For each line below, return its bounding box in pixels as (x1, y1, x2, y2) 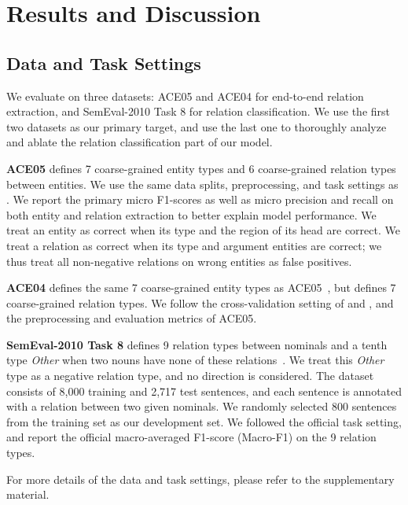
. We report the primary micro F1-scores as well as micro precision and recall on (6, 191, 394, 208)
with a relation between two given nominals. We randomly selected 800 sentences (6, 398, 397, 415)
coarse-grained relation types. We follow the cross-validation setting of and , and (6, 294, 394, 311)
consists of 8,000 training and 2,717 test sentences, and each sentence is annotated (6, 382, 402, 399)
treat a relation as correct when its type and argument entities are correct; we (6, 237, 382, 253)
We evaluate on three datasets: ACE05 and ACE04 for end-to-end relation (6, 87, 364, 104)
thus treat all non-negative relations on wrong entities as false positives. (6, 252, 352, 269)
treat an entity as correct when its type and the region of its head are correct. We (6, 222, 400, 238)
